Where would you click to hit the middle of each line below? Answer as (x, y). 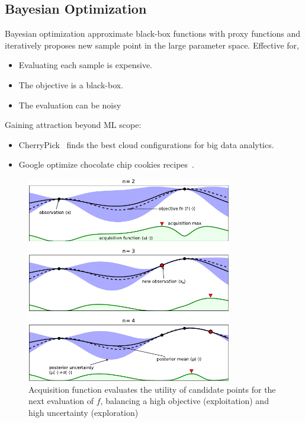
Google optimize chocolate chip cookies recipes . (107, 164)
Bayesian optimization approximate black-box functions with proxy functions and (153, 33)
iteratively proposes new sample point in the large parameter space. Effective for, (152, 45)
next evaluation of (61, 401)
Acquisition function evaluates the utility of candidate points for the (152, 389)
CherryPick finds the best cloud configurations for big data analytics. (146, 144)
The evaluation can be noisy (70, 105)
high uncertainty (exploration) (84, 412)
